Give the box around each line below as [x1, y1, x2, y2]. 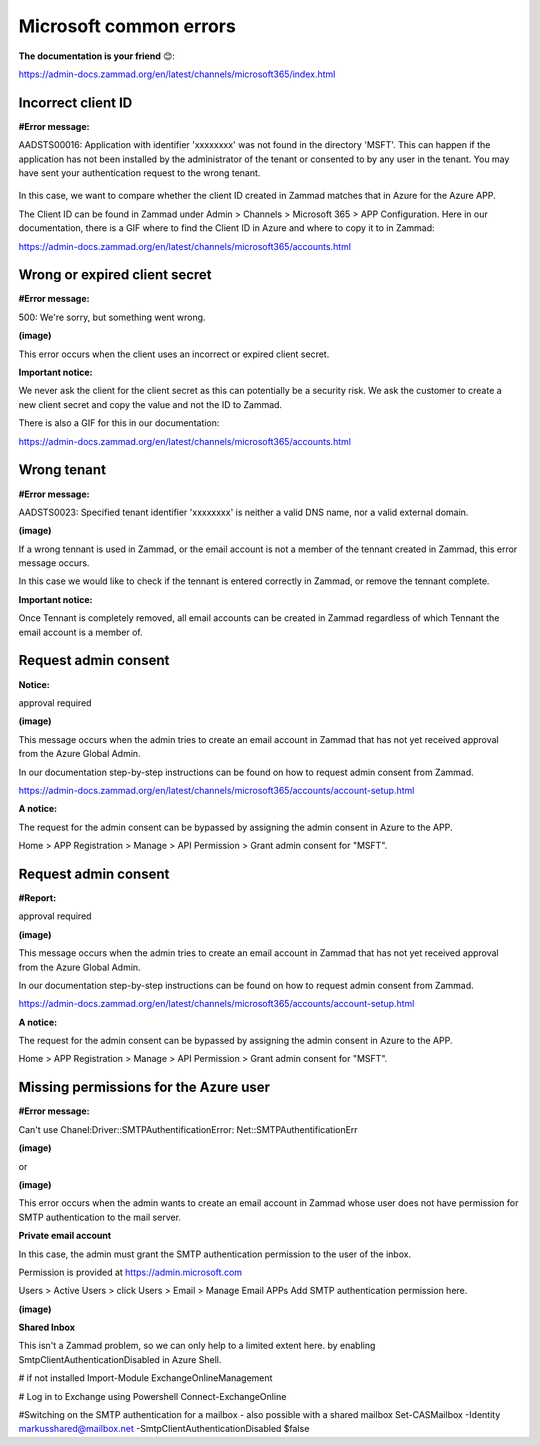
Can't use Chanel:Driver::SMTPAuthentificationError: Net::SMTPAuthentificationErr [18, 1123, 359, 1135]
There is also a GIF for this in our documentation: [18, 417, 220, 429]
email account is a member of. [18, 626, 144, 638]
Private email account [18, 1230, 112, 1242]
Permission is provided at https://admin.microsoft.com [18, 1266, 243, 1278]
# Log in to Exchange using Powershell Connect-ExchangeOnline [18, 1390, 287, 1402]
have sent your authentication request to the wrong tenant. [18, 167, 261, 179]
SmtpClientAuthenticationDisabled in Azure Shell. [18, 1353, 222, 1365]
